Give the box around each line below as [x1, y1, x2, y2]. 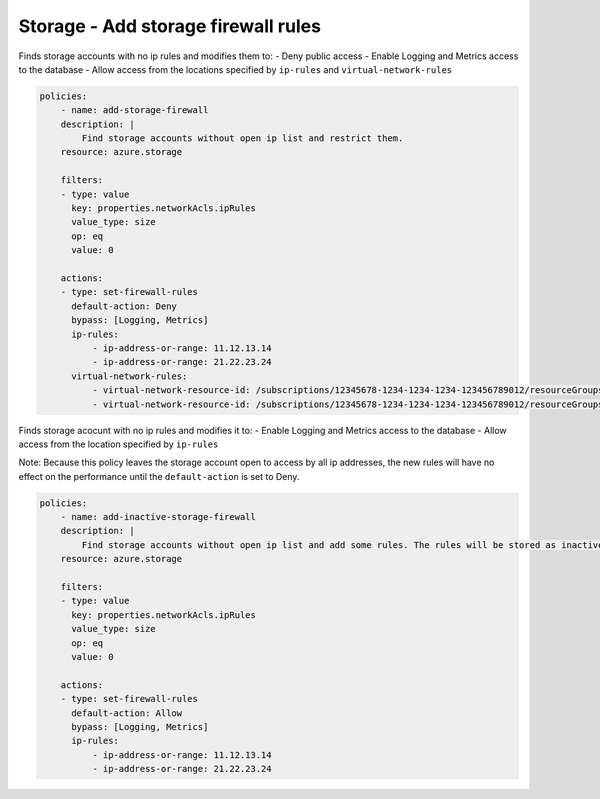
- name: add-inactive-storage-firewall [60, 511, 257, 523]
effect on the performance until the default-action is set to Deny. [18, 470, 300, 482]
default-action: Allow [71, 707, 183, 719]
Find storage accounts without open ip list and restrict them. [81, 133, 404, 144]
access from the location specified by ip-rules [18, 438, 219, 450]
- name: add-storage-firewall [60, 105, 209, 116]
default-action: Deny [71, 300, 177, 312]
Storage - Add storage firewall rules [18, 15, 322, 37]
